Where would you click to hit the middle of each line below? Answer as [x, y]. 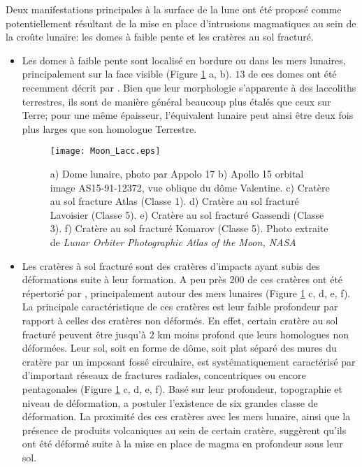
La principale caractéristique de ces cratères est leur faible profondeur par [180, 307]
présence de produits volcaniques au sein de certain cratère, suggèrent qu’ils [184, 430]
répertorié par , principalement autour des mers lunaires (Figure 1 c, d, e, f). [186, 293]
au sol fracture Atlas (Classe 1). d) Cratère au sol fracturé [174, 201]
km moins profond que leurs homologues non [253, 334]
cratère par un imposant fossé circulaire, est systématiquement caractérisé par [189, 361]
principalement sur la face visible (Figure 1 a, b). [127, 74]
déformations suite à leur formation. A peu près [124, 279]
